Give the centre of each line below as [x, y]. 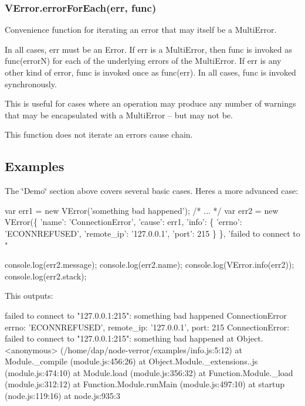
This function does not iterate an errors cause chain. [99, 134]
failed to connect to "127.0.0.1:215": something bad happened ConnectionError [146, 315]
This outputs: [29, 296]
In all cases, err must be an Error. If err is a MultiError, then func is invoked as [148, 49]
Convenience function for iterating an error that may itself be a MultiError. [141, 30]
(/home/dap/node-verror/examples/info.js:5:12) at [151, 349]
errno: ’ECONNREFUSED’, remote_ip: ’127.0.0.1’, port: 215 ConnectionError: [147, 327]
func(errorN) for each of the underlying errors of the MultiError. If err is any [143, 61]
